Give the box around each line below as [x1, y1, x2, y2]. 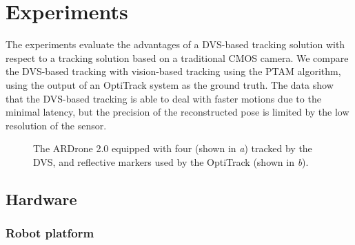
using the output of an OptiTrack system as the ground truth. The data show [6, 77, 334, 92]
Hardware [6, 188, 77, 209]
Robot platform [6, 224, 94, 242]
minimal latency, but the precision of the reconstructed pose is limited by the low [6, 105, 349, 119]
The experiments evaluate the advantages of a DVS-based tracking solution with [6, 37, 345, 52]
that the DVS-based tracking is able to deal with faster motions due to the [6, 91, 321, 105]
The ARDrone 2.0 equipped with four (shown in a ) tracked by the [33, 141, 312, 156]
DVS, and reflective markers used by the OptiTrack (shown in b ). [33, 154, 309, 169]
